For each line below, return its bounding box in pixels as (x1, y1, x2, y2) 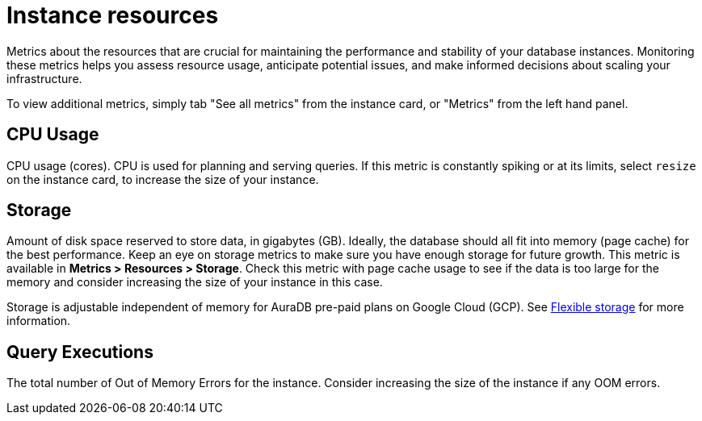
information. (6, 314, 71, 328)
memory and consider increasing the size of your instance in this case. (6, 275, 383, 290)
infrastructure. (6, 71, 82, 85)
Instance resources (6, 2, 219, 29)
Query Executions (6, 341, 153, 362)
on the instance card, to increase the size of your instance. (6, 172, 319, 186)
